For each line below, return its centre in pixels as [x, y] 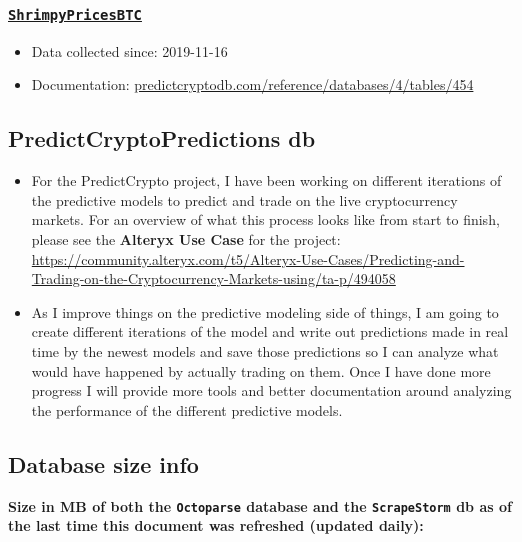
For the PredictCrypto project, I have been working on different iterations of [266, 180]
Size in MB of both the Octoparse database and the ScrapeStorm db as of [260, 505]
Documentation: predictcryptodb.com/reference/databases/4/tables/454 [252, 84]
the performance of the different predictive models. [187, 409]
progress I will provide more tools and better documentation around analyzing [271, 390]
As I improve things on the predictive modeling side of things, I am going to [265, 311]
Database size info [103, 463]
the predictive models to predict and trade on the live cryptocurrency [244, 199]
